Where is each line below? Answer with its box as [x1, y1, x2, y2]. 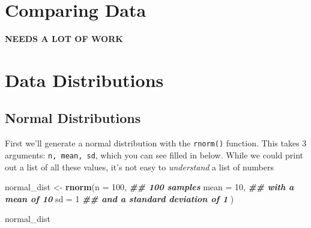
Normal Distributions [5, 109, 141, 127]
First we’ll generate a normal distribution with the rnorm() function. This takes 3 [5, 137, 307, 149]
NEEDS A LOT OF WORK [5, 32, 123, 45]
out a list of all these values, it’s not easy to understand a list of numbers [5, 160, 274, 173]
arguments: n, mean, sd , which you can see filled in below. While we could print [5, 148, 304, 161]
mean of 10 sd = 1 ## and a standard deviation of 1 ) [5, 192, 234, 205]
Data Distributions [5, 67, 164, 92]
